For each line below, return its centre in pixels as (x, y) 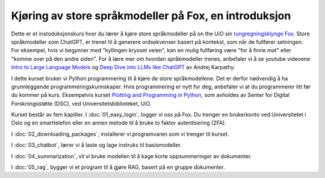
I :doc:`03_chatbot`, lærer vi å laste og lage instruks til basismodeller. (96, 145)
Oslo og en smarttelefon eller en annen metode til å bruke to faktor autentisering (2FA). (119, 123)
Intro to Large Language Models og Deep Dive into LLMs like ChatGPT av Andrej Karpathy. (123, 67)
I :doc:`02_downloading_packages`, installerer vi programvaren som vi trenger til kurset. (120, 134)
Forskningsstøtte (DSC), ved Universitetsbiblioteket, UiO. (81, 103)
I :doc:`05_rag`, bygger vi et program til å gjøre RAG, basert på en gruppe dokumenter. (118, 167)
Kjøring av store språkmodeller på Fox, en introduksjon (151, 16)
